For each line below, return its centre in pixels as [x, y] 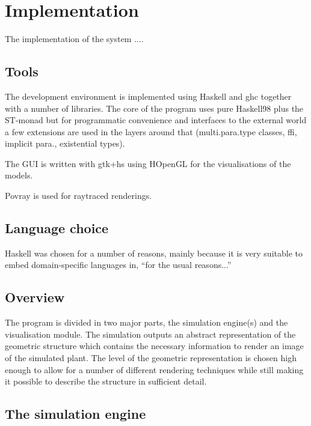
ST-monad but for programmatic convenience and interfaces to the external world [156, 120]
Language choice [57, 228]
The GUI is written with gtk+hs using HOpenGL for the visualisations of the [148, 163]
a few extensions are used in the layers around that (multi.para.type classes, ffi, [151, 131]
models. [19, 175]
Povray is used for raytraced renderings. [79, 196]
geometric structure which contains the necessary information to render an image [154, 346]
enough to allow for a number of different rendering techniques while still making [154, 369]
